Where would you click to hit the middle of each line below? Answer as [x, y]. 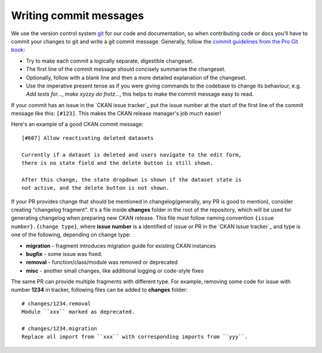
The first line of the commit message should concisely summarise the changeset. [126, 69]
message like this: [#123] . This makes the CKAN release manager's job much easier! [116, 114]
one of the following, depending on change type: [71, 235]
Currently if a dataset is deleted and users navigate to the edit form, [132, 154]
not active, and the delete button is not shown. [96, 188]
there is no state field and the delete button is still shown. [118, 163]
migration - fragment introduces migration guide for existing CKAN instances [121, 246]
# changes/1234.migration [60, 329]
